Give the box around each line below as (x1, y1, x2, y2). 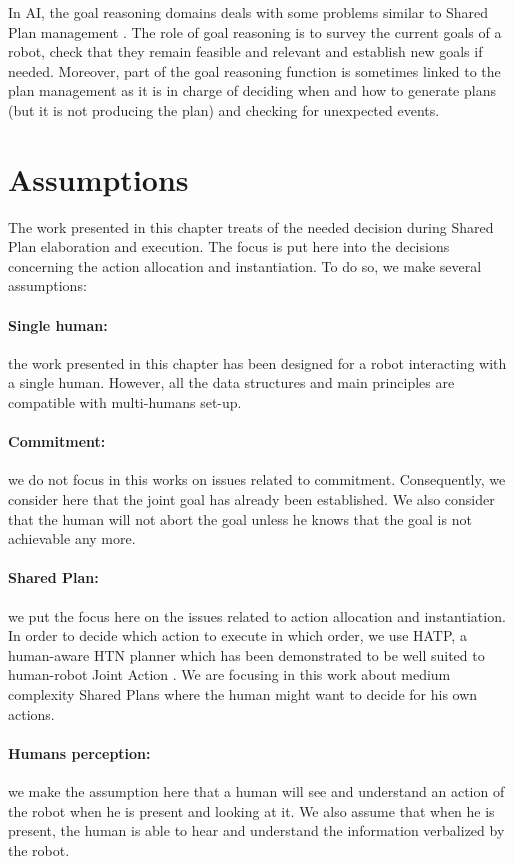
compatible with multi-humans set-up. (8, 392, 242, 413)
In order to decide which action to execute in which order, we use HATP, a (8, 625, 467, 646)
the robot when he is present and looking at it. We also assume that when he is (8, 800, 495, 821)
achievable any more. (8, 528, 136, 549)
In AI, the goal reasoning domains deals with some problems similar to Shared (8, 2, 489, 22)
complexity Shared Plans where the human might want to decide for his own (8, 683, 478, 704)
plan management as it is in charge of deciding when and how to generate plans (8, 80, 496, 101)
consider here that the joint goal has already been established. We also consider (8, 489, 495, 510)
